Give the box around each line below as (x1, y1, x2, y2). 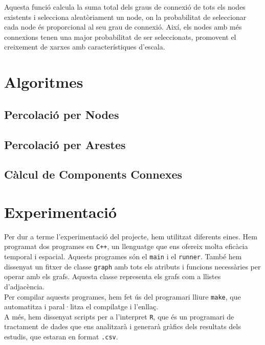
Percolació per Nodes (4, 106, 119, 122)
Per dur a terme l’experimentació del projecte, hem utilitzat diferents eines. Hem (4, 231, 257, 241)
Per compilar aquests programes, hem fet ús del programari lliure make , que (4, 291, 241, 302)
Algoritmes (4, 71, 83, 92)
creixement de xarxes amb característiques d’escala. (4, 41, 165, 52)
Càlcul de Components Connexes (4, 166, 183, 182)
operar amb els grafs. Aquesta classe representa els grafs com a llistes (4, 271, 221, 282)
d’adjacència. (4, 281, 45, 291)
